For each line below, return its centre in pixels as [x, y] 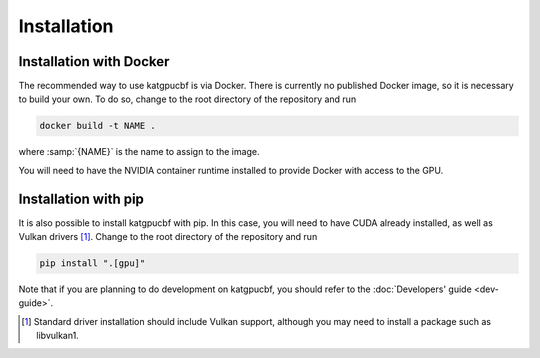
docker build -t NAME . [98, 126]
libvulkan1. [57, 336]
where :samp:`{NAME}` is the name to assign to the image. [139, 152]
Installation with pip [81, 198]
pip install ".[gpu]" [92, 263]
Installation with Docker [94, 61]
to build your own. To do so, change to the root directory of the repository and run [187, 99]
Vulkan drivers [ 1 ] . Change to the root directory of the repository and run [168, 237]
